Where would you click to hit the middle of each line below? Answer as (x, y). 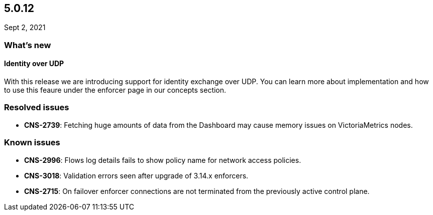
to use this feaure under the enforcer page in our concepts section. (115, 90)
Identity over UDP (34, 64)
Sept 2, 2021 (25, 28)
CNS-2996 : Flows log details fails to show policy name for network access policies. (163, 160)
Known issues (32, 143)
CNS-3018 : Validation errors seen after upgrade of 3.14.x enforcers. (136, 175)
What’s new (28, 45)
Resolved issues (37, 107)
